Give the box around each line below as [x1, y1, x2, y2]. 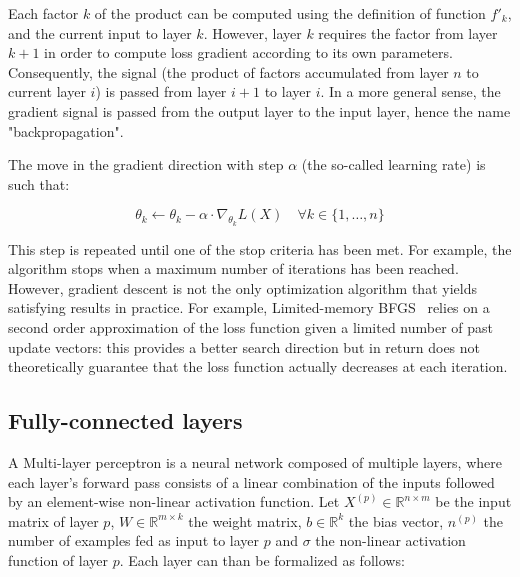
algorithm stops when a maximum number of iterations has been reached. [8, 258, 459, 279]
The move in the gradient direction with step [8, 154, 284, 175]
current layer [8, 81, 86, 102]
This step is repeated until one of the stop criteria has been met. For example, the [8, 238, 512, 259]
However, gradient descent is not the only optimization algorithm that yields [8, 277, 477, 298]
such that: [8, 173, 70, 194]
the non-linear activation [315, 530, 466, 551]
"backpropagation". [8, 120, 124, 141]
